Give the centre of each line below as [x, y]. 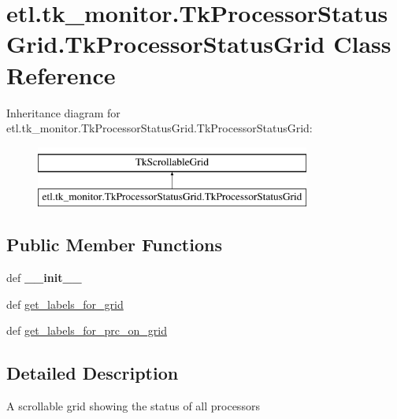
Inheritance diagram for [63, 112]
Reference [61, 74]
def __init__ [44, 278]
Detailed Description [93, 373]
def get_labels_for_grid [65, 304]
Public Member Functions [114, 245]
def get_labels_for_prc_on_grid [87, 330]
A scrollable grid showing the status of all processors [133, 406]
